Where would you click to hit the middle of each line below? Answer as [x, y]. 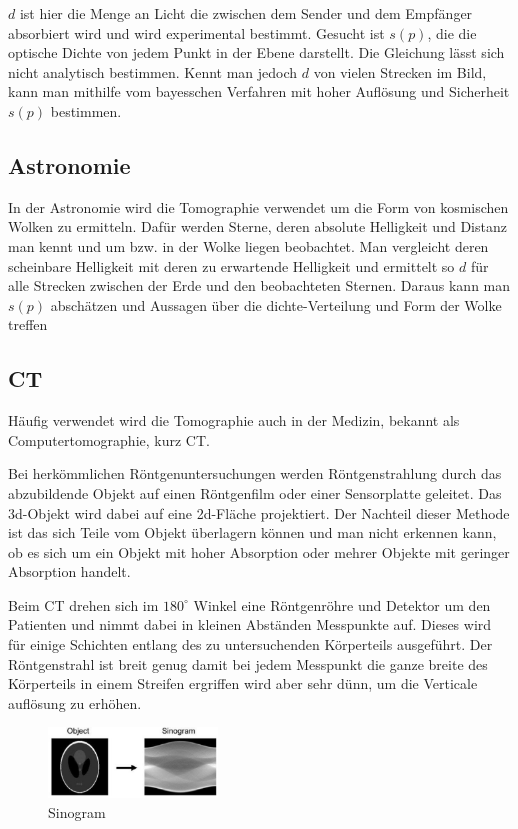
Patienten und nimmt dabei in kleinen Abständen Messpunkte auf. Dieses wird [250, 624]
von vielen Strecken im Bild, [400, 71]
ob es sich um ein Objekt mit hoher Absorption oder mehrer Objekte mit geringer [259, 551]
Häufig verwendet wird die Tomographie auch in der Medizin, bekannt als [234, 420]
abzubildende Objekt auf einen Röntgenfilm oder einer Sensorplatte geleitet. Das [255, 492]
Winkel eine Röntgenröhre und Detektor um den [342, 604]
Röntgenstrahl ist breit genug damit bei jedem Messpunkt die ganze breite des [248, 663]
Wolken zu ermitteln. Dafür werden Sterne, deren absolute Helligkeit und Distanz [257, 226]
